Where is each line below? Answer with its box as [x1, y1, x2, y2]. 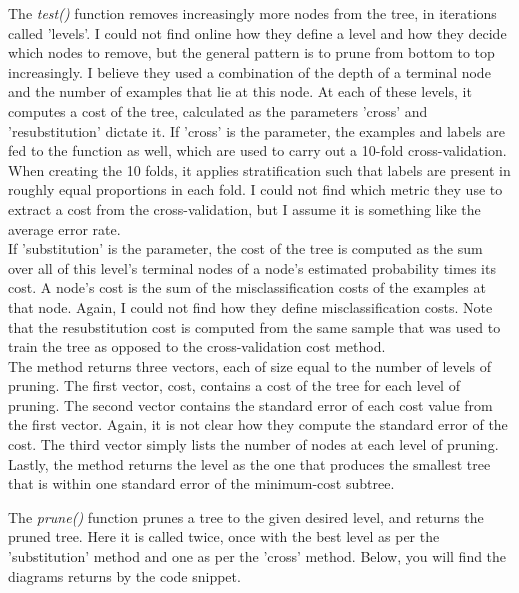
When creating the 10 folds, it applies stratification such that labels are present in [8, 159, 511, 180]
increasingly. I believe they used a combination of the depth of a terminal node [8, 61, 491, 82]
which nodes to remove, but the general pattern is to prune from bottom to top [8, 42, 495, 63]
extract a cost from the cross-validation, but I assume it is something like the [8, 198, 481, 219]
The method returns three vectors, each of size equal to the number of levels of [8, 355, 492, 376]
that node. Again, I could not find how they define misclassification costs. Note [8, 296, 493, 317]
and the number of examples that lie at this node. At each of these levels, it [8, 81, 472, 102]
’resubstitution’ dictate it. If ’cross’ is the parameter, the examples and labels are [8, 120, 505, 141]
